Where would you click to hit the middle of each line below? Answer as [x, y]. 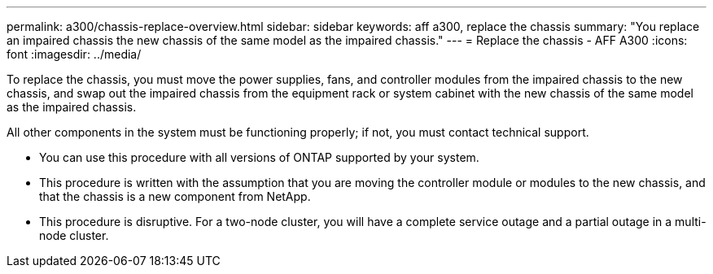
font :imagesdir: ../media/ [74, 54]
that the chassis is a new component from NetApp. [175, 196]
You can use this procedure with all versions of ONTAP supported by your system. [259, 157]
